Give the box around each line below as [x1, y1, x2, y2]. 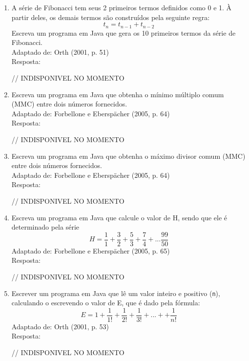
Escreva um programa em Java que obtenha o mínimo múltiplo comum [11, 89, 224, 99]
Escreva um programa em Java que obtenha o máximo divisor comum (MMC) [11, 150, 246, 161]
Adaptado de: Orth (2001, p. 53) [11, 321, 109, 331]
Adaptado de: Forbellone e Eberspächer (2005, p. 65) [11, 245, 170, 255]
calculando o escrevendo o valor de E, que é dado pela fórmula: [11, 297, 200, 308]
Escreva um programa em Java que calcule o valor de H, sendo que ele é [11, 212, 228, 222]
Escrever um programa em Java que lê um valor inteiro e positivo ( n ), [11, 288, 220, 298]
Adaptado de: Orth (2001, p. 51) [11, 46, 109, 57]
